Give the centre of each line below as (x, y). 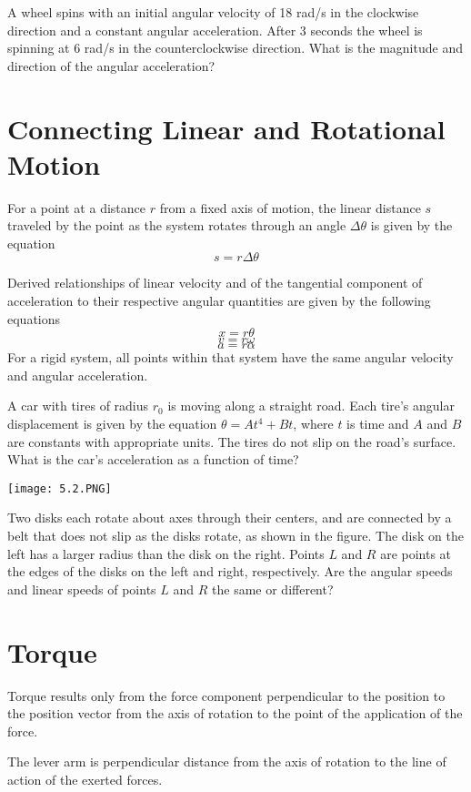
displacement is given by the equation (112, 424)
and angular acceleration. (78, 375)
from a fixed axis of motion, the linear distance (290, 207)
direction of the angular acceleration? (111, 65)
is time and (378, 424)
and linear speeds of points (82, 589)
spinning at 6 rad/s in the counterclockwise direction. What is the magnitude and (235, 48)
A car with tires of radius (78, 406)
